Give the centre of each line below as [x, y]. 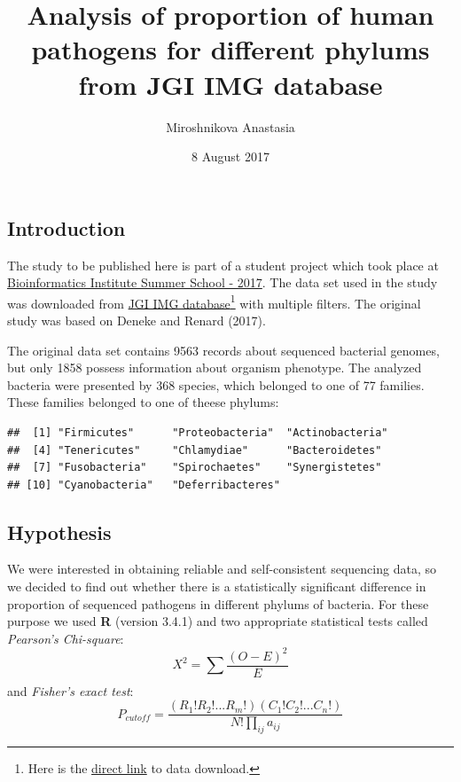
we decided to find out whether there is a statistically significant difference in [217, 586]
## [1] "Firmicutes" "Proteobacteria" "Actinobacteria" [198, 432]
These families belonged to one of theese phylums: [143, 402]
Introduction [66, 227]
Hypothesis [59, 532]
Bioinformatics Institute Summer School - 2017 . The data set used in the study [223, 282]
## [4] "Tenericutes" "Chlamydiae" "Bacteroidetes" [195, 450]
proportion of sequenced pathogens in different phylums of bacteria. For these [218, 603]
